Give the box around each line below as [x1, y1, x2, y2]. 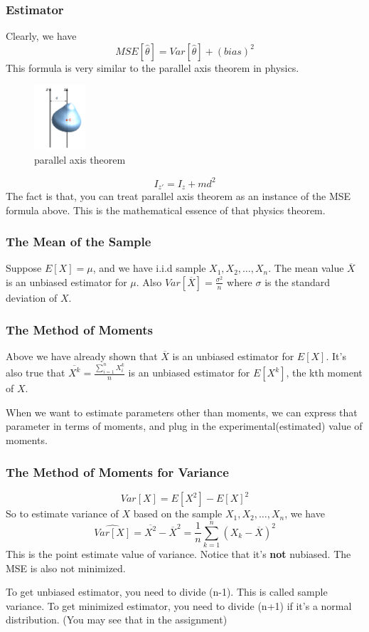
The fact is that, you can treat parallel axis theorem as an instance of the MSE [6, 188, 351, 203]
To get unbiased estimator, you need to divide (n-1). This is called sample [6, 584, 328, 599]
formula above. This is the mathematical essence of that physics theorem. [6, 202, 326, 217]
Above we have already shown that [6, 348, 158, 363]
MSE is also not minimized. [6, 560, 126, 575]
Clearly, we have [6, 28, 77, 43]
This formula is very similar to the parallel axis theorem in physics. [6, 60, 299, 75]
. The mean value [268, 260, 344, 275]
